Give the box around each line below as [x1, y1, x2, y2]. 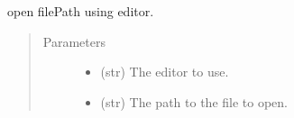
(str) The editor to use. [100, 62, 229, 81]
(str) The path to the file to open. [100, 92, 288, 111]
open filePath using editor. [7, 2, 154, 20]
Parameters [42, 32, 106, 50]
